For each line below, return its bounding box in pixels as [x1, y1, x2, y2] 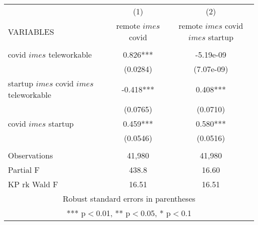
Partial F [8, 164, 40, 175]
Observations [8, 150, 53, 161]
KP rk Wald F [8, 178, 58, 190]
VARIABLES [8, 25, 54, 37]
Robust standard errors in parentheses [63, 193, 195, 204]
